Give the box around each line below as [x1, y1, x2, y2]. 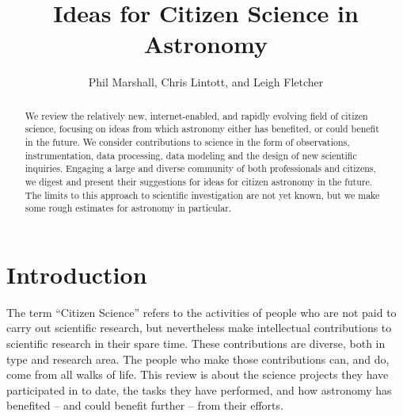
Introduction [6, 258, 147, 290]
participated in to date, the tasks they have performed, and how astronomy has [6, 381, 392, 398]
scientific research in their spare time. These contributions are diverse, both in [6, 335, 386, 352]
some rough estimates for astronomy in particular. [25, 201, 232, 215]
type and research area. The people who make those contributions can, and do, [6, 350, 390, 367]
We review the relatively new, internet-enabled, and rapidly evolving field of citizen [25, 109, 368, 122]
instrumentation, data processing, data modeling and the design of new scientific [25, 148, 357, 162]
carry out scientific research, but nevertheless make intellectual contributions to [6, 319, 392, 336]
